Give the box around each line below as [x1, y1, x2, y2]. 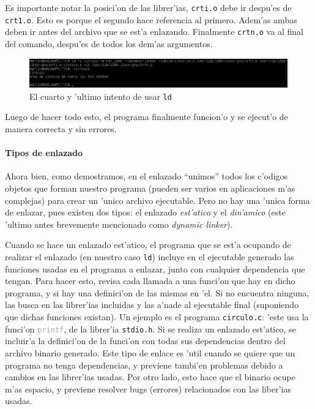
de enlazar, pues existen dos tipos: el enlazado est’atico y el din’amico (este [5, 206, 286, 219]
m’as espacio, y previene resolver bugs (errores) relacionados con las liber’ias [5, 382, 291, 395]
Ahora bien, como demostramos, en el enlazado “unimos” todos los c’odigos [5, 170, 288, 182]
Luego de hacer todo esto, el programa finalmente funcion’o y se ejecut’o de [5, 110, 288, 123]
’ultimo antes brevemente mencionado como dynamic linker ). [5, 217, 233, 230]
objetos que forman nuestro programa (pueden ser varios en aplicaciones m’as [5, 182, 295, 194]
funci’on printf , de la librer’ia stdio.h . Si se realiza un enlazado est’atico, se [5, 322, 296, 335]
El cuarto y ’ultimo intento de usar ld [29, 89, 172, 102]
